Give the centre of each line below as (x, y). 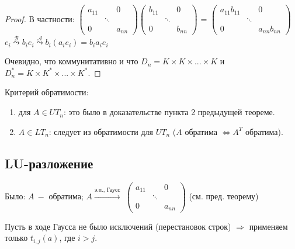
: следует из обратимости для (101, 131)
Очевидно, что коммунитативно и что (72, 61)
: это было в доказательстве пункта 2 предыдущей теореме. (169, 112)
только (16, 238)
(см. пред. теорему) (224, 196)
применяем (268, 226)
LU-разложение (49, 163)
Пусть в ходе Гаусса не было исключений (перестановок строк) (118, 226)
